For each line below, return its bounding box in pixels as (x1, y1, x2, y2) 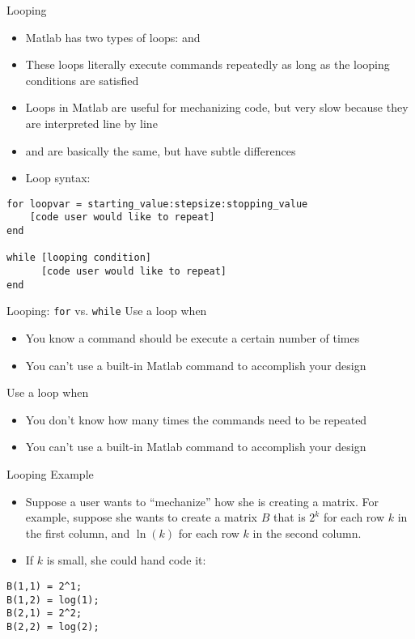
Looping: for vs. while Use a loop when (6, 302, 207, 319)
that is (273, 509, 306, 526)
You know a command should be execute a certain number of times (25, 330, 360, 346)
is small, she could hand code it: (46, 552, 206, 569)
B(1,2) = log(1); (6, 594, 100, 606)
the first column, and (25, 524, 130, 541)
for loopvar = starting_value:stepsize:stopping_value (6, 198, 308, 210)
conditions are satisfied (25, 71, 139, 88)
